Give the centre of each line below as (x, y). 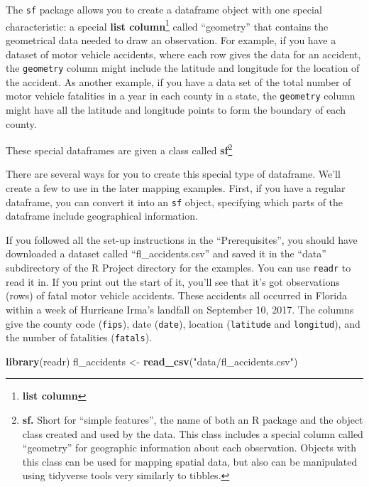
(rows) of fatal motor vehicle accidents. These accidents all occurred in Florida (176, 295)
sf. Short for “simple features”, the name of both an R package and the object (193, 419)
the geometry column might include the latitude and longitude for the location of (183, 68)
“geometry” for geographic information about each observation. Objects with (189, 448)
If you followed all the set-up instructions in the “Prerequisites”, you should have (182, 239)
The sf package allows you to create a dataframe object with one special (164, 9)
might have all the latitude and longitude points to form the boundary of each (176, 109)
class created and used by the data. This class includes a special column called (193, 433)
